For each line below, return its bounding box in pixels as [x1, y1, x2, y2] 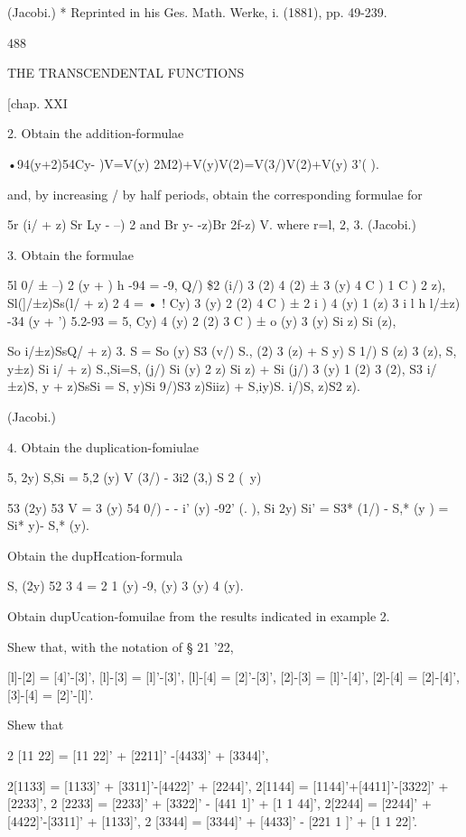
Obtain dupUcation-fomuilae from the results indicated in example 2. [7, 607, 390, 626]
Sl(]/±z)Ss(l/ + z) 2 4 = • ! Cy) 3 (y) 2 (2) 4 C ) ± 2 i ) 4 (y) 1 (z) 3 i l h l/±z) [7, 293, 461, 312]
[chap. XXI [7, 93, 68, 112]
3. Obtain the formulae [7, 245, 135, 264]
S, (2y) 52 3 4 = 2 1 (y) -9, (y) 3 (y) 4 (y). [7, 576, 244, 595]
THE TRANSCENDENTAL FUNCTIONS [7, 63, 245, 82]
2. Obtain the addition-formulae [7, 124, 184, 143]
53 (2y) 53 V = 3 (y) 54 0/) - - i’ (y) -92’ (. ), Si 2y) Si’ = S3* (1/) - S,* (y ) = [7, 498, 449, 516]
